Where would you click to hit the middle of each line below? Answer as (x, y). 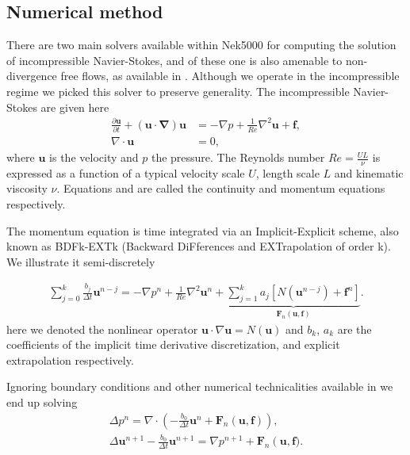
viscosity (27, 188)
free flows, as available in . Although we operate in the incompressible (230, 76)
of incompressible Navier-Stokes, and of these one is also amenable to (174, 60)
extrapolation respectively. (70, 359)
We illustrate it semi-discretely (81, 261)
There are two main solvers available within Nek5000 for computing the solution (201, 45)
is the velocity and (94, 157)
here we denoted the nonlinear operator (102, 329)
